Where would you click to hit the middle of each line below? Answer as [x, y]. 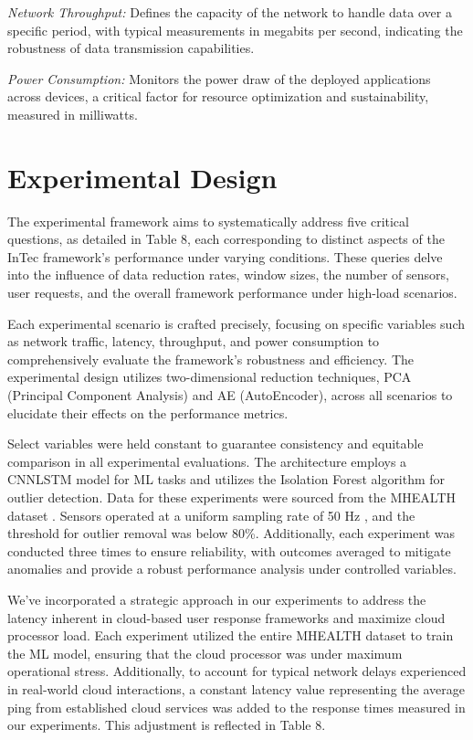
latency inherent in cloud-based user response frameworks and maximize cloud [226, 617]
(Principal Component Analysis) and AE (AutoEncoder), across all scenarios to [230, 395]
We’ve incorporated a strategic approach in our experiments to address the [217, 599]
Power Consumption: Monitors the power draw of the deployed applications [219, 78]
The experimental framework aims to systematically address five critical [208, 221]
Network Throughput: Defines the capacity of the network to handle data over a [230, 12]
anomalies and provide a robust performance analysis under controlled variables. [232, 569]
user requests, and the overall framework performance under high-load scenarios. [232, 293]
